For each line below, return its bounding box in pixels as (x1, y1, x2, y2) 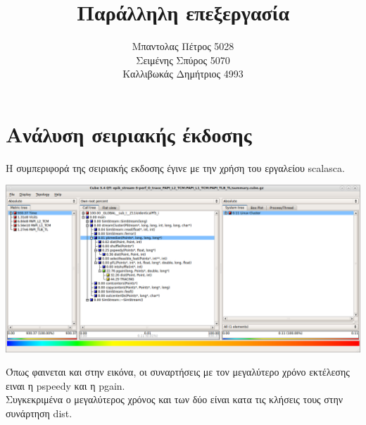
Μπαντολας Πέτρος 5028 (132, 39, 234, 54)
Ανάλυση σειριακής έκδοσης (6, 119, 252, 148)
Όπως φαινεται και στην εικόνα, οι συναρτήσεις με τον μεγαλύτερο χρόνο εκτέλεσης (6, 364, 350, 379)
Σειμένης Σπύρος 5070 (136, 52, 230, 67)
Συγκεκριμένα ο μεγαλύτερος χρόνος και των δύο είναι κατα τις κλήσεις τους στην (6, 392, 343, 407)
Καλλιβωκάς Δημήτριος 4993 (122, 66, 244, 81)
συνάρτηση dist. (6, 406, 72, 421)
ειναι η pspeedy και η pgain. (6, 378, 125, 393)
